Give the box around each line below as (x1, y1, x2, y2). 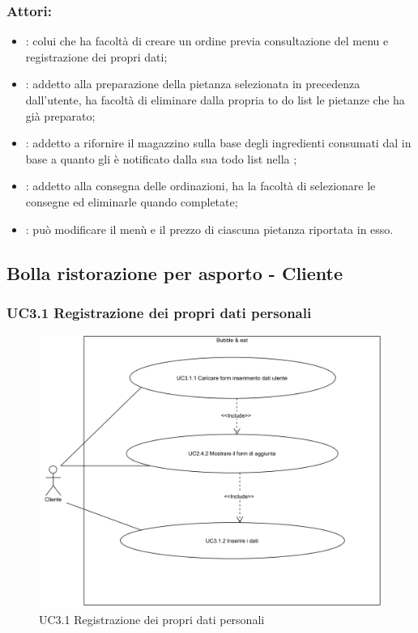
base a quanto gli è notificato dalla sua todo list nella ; (25, 150, 297, 167)
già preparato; (25, 107, 96, 124)
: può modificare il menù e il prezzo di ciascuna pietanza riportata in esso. (25, 220, 394, 237)
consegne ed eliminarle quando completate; (25, 193, 238, 210)
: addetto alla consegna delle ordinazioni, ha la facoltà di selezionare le (25, 177, 376, 194)
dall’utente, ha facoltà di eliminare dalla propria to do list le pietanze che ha (25, 91, 405, 108)
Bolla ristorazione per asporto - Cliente (6, 260, 343, 285)
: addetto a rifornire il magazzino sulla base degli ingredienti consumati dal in (25, 134, 412, 151)
